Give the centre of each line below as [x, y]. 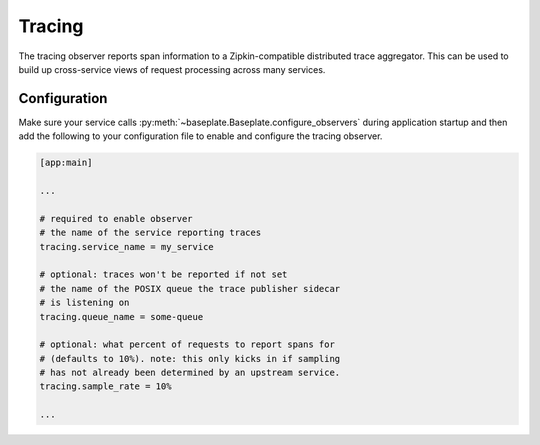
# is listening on [84, 303]
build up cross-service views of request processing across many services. [172, 69]
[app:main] [66, 163]
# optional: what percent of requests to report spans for [187, 344]
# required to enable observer [116, 218]
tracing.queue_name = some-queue [121, 316]
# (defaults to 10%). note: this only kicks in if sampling [190, 358]
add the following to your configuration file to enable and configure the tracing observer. [200, 136]
